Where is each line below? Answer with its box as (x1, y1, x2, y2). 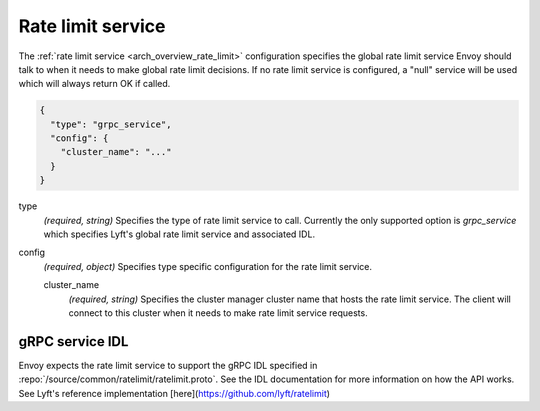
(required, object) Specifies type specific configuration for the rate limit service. (43, 260, 373, 272)
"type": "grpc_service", (50, 118, 172, 130)
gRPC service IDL (18, 333, 129, 350)
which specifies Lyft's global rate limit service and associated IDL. (43, 228, 315, 240)
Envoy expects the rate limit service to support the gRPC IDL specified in (18, 359, 318, 371)
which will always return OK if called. (18, 78, 171, 90)
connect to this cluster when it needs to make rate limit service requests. (68, 306, 369, 319)
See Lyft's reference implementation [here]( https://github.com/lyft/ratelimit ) (18, 387, 330, 399)
